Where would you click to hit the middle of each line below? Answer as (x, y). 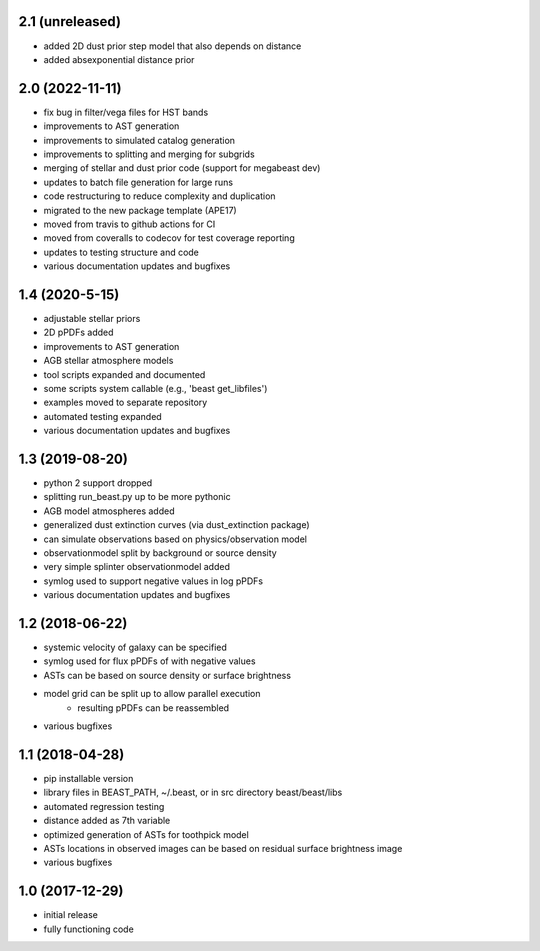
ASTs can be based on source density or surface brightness (167, 675)
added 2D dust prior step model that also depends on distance (172, 46)
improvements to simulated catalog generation (139, 140)
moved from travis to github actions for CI (129, 224)
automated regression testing (104, 806)
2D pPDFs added (78, 332)
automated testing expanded (102, 416)
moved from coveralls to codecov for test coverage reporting (169, 238)
